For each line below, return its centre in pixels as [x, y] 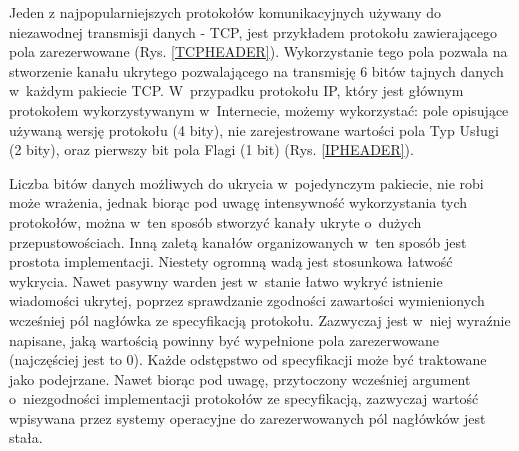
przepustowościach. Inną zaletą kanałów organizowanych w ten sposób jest [238, 241]
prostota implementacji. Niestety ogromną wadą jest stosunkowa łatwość [231, 261]
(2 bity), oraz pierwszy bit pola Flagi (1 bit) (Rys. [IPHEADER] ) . [211, 149]
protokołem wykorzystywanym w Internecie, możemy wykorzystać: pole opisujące [259, 109]
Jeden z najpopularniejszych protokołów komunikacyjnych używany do [225, 12]
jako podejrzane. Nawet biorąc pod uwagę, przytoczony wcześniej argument [240, 378]
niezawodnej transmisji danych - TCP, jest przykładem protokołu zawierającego [253, 31]
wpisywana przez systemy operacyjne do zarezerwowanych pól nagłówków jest [247, 417]
